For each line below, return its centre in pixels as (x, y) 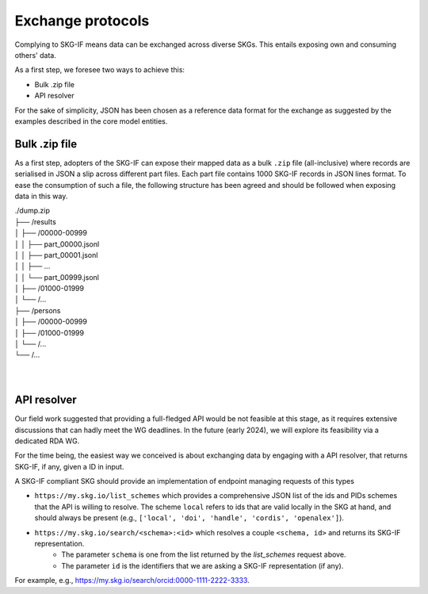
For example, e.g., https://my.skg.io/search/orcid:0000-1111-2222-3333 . (132, 581)
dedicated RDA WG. (47, 441)
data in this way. (41, 196)
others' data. (36, 55)
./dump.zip (32, 211)
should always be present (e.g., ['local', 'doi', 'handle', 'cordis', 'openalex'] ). (189, 518)
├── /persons (38, 310)
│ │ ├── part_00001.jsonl (56, 255)
